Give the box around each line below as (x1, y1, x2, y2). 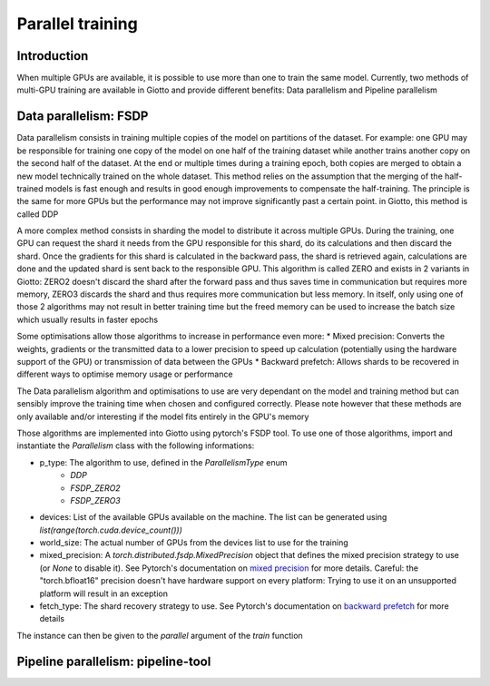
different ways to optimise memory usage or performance (16, 368, 233, 380)
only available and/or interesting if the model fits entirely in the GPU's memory (16, 411, 309, 422)
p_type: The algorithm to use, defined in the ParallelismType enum (39, 456, 288, 467)
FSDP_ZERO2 (70, 482, 122, 494)
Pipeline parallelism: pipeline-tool (16, 653, 211, 669)
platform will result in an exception (39, 588, 168, 599)
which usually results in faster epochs (16, 314, 159, 325)
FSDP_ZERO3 (70, 495, 122, 505)
